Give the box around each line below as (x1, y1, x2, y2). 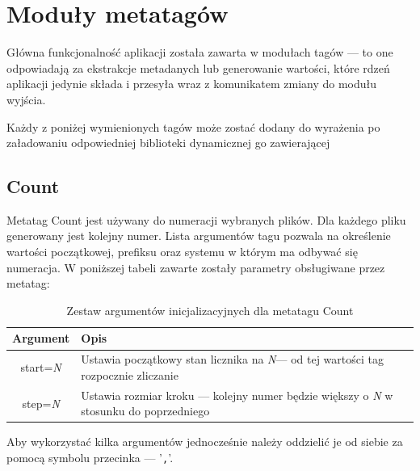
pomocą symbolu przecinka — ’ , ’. (6, 449, 174, 466)
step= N (22, 394, 60, 411)
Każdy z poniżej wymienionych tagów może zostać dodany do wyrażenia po (6, 118, 380, 135)
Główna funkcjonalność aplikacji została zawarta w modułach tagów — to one (6, 44, 393, 61)
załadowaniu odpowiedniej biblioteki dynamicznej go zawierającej (6, 134, 330, 151)
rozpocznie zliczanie (81, 366, 178, 383)
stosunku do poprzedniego (81, 402, 210, 419)
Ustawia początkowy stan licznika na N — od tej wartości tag (81, 351, 384, 368)
